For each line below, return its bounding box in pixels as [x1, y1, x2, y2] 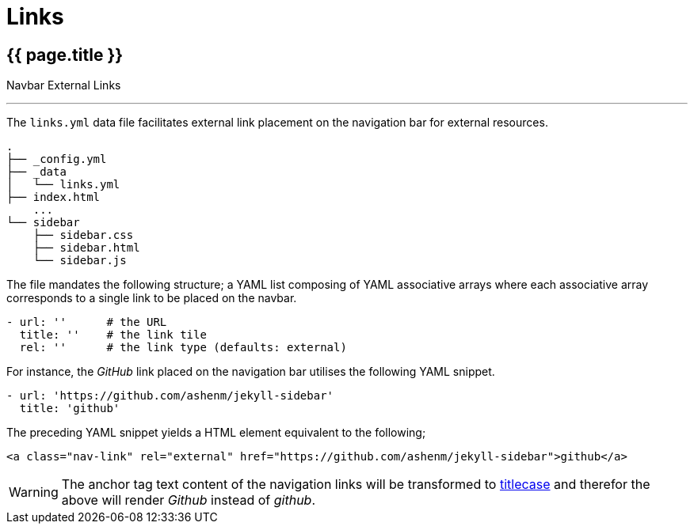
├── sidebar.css [32, 229, 134, 242]
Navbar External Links [6, 78, 121, 93]
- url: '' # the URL [6, 316, 167, 329]
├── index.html [6, 191, 101, 204]
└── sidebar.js [32, 254, 127, 267]
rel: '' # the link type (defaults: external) [19, 341, 347, 354]
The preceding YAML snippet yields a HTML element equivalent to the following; [6, 426, 426, 440]
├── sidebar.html [32, 241, 140, 255]
